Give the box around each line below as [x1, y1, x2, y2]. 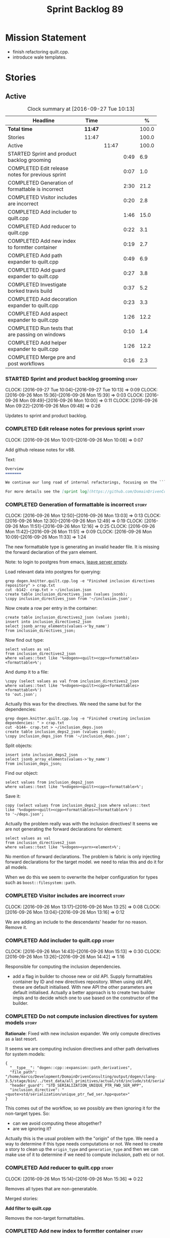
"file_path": [10, 1070, 37, 1075]
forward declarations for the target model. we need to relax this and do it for [5, 859, 164, 865]
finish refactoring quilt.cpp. [12, 49, 69, 55]
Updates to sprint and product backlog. [5, 413, 88, 419]
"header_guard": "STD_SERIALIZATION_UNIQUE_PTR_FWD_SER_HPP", [10, 1083, 144, 1088]
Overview [5, 466, 24, 471]
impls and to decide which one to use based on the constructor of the [12, 995, 158, 1001]
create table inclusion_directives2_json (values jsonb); [5, 615, 130, 620]
